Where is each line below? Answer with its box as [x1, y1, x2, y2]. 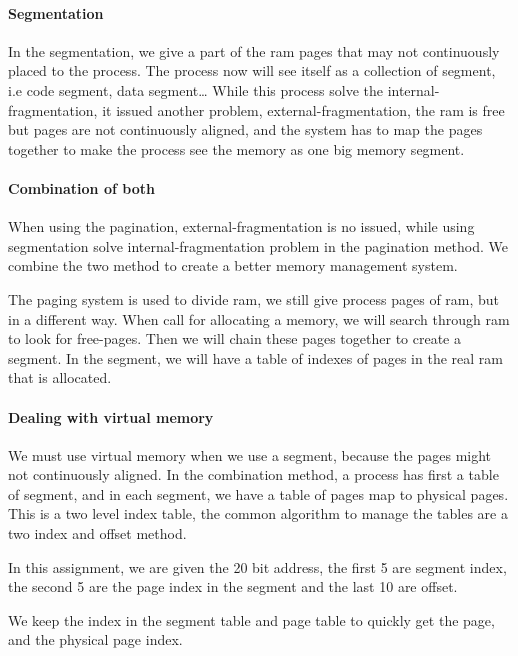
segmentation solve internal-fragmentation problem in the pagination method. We [8, 235, 509, 256]
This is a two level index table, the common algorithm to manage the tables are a [8, 503, 508, 524]
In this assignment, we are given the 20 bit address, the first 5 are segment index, [8, 556, 507, 577]
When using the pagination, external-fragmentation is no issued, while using [8, 216, 475, 237]
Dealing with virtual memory [8, 406, 214, 427]
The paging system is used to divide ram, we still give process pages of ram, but [8, 288, 500, 309]
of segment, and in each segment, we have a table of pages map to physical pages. [8, 483, 509, 504]
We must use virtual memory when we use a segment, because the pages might [8, 444, 492, 465]
